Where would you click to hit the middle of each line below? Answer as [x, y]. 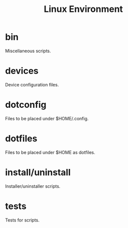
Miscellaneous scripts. [28, 51]
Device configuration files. [32, 84]
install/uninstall [38, 172]
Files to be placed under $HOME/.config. [47, 118]
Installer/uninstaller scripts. [33, 186]
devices [22, 71]
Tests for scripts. [22, 220]
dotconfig [26, 105]
